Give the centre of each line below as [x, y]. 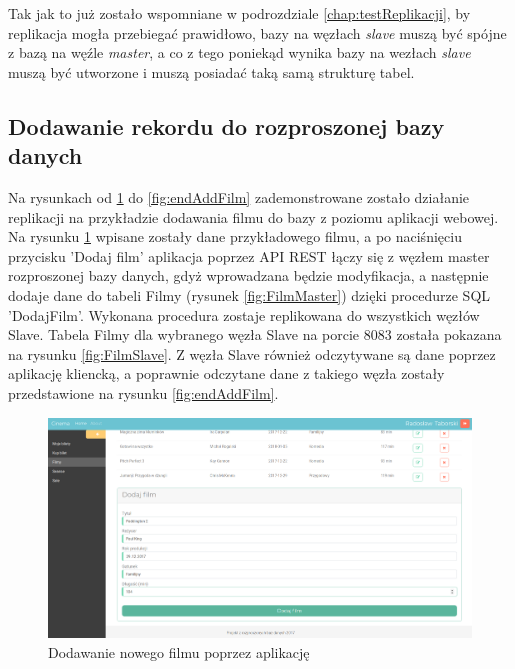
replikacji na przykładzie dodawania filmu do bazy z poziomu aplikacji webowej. [253, 216]
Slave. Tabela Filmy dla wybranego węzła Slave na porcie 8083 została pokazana [255, 334]
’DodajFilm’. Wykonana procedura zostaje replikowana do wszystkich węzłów [244, 314]
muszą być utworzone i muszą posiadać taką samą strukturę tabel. [211, 71]
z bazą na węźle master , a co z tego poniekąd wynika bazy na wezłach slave [239, 52]
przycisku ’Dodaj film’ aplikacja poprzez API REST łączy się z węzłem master [249, 255]
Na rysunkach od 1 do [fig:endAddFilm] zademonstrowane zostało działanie [239, 196]
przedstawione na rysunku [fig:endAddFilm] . [143, 392]
